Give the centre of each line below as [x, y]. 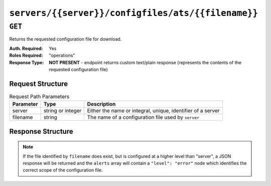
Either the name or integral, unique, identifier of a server [153, 111]
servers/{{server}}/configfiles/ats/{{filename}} [134, 13]
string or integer [62, 111]
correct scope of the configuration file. [63, 170]
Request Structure [39, 83]
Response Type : [27, 62]
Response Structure [41, 131]
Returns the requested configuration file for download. [65, 39]
